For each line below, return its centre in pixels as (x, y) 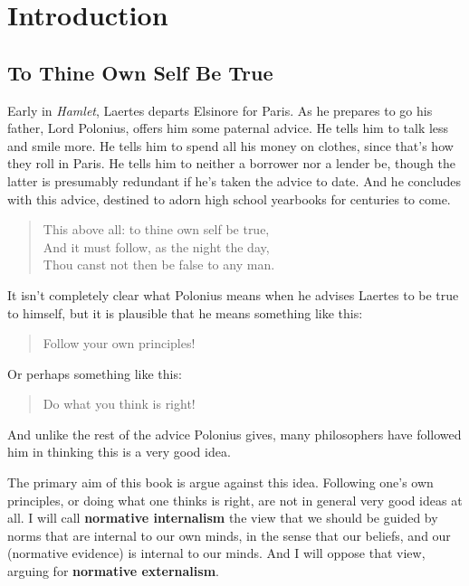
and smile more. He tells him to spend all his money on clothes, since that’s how (230, 145)
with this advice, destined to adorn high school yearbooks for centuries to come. (229, 198)
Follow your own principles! (119, 343)
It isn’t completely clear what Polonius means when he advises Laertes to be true (233, 294)
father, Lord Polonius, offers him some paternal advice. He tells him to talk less (228, 128)
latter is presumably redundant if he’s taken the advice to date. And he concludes (234, 180)
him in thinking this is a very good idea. (119, 452)
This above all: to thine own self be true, (156, 229)
